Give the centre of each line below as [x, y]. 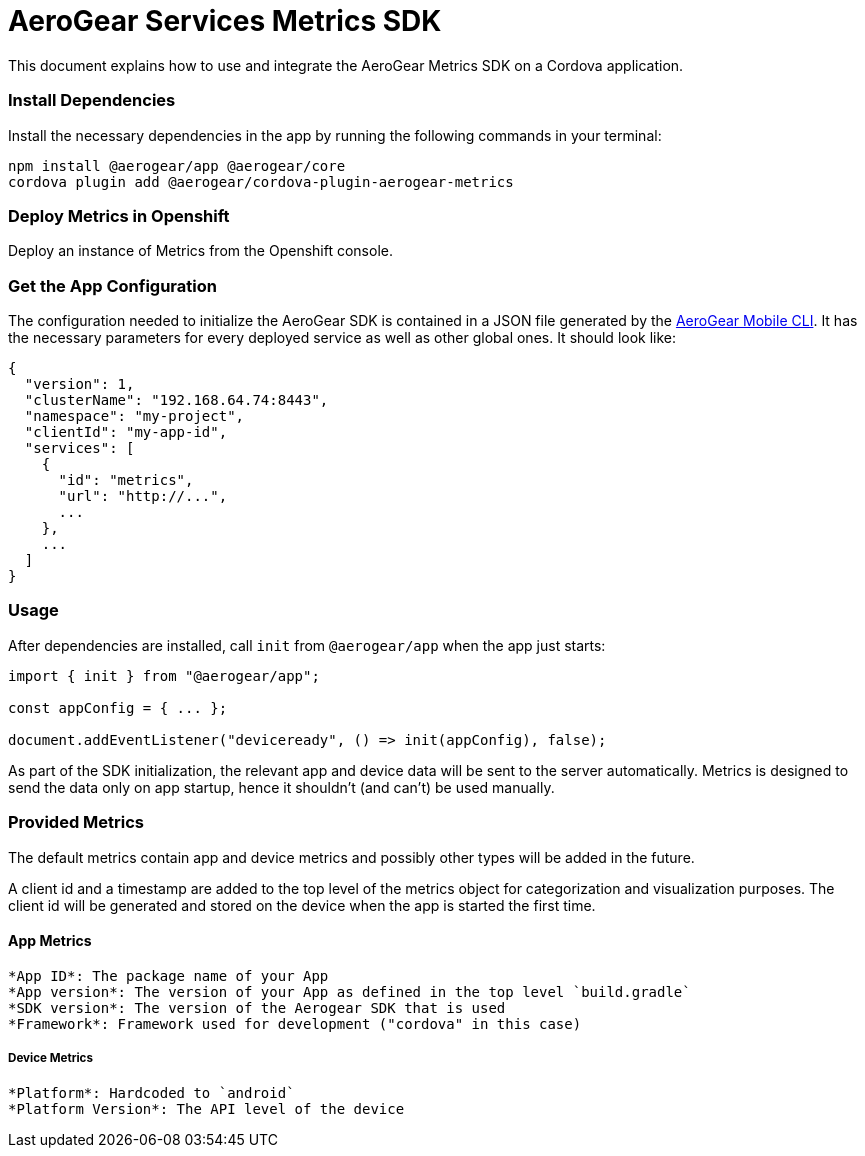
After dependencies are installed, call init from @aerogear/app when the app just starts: [307, 645]
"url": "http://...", [143, 496]
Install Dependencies [92, 100]
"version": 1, [79, 384]
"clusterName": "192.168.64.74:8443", [176, 400]
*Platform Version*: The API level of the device [206, 1108]
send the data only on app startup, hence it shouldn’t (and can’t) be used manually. [281, 787]
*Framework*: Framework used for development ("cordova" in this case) [295, 1023]
